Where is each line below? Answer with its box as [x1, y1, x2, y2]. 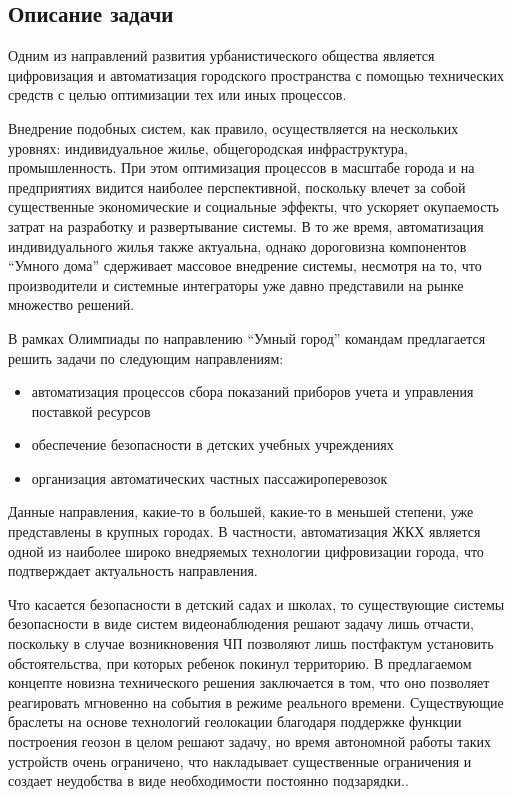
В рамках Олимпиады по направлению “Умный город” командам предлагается [8, 327, 486, 348]
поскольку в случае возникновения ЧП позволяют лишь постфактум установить [8, 633, 494, 654]
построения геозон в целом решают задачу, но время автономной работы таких [8, 731, 492, 752]
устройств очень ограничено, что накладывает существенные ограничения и [8, 750, 472, 771]
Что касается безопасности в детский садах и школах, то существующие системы [8, 593, 505, 614]
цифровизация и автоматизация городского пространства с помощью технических [8, 64, 504, 85]
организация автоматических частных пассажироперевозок [31, 467, 388, 488]
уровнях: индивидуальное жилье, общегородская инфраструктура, [8, 137, 408, 158]
